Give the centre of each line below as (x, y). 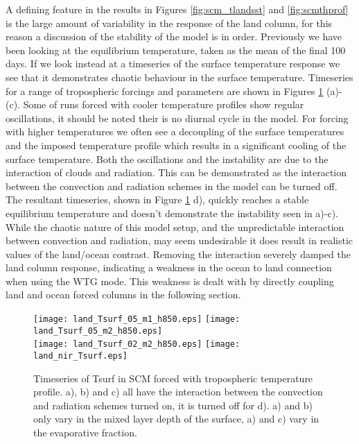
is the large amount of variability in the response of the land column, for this (169, 23)
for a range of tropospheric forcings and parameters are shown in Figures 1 (165, 91)
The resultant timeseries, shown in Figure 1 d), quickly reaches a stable (157, 199)
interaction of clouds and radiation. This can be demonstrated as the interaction (176, 172)
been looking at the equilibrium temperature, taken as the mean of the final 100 (176, 50)
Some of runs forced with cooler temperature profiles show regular (164, 104)
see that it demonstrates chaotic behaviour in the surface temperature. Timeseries (179, 77)
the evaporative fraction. (85, 433)
